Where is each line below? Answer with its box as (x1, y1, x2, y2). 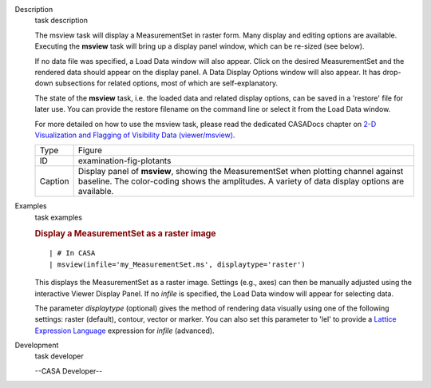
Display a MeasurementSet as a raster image (34, 228, 216, 240)
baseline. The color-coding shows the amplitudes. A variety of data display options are (77, 176, 405, 187)
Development (14, 340, 59, 350)
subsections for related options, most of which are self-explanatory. (54, 78, 279, 88)
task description (34, 16, 88, 26)
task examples (34, 212, 83, 222)
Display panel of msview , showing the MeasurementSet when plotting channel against (77, 166, 404, 177)
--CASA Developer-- (34, 366, 103, 375)
